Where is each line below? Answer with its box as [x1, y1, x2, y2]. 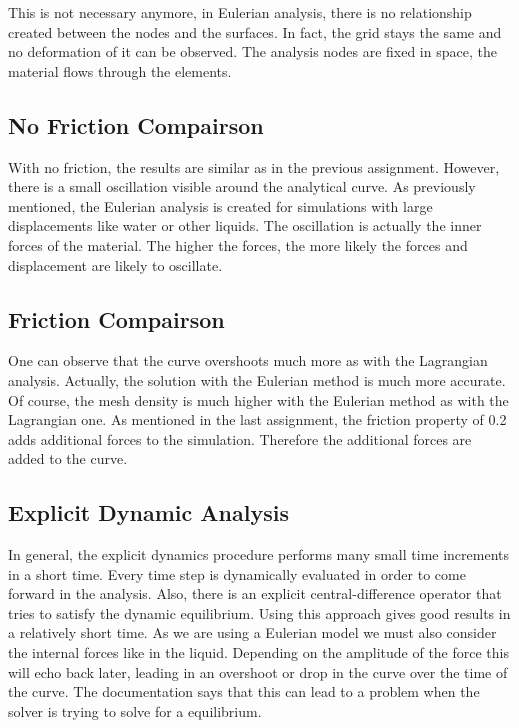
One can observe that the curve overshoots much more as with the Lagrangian [8, 350, 488, 371]
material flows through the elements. [8, 60, 232, 81]
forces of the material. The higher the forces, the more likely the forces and [8, 234, 468, 255]
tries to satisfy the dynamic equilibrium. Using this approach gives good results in [8, 602, 511, 623]
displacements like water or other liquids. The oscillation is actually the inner [8, 215, 482, 236]
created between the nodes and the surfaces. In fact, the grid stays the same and [8, 21, 502, 42]
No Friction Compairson [8, 109, 264, 140]
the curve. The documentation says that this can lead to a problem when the [8, 681, 480, 702]
